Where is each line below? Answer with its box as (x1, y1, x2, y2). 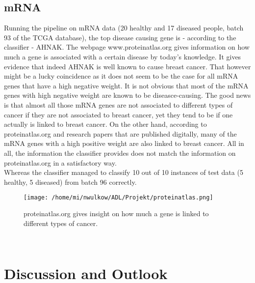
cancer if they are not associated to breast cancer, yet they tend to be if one (4, 109, 233, 119)
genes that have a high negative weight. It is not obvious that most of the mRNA (4, 80, 249, 90)
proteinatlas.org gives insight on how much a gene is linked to (24, 208, 209, 218)
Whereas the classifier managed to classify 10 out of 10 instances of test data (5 (4, 167, 243, 177)
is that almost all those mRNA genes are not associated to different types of (4, 99, 233, 110)
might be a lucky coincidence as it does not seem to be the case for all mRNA (4, 71, 238, 81)
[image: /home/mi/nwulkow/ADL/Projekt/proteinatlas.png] (24, 194, 213, 201)
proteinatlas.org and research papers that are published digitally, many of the (4, 128, 237, 139)
